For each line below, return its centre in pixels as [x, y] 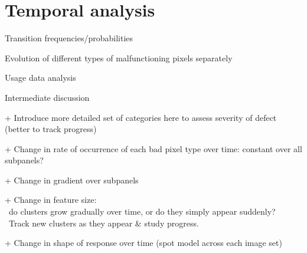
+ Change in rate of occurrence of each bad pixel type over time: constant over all [153, 148]
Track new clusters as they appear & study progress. [104, 223]
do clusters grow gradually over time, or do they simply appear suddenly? [142, 211]
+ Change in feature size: [51, 200]
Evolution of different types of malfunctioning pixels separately [119, 57]
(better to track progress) [51, 129]
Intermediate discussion [47, 97]
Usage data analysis [40, 78]
